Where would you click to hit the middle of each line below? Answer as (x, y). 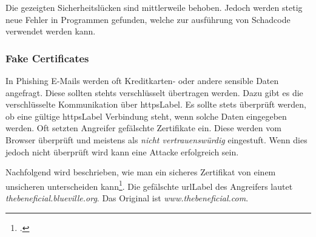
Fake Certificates (47, 58)
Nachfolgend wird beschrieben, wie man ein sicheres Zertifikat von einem (141, 172)
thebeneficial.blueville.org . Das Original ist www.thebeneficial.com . (127, 198)
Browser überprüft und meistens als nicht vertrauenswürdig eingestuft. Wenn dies (156, 139)
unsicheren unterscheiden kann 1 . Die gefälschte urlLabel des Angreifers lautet (149, 185)
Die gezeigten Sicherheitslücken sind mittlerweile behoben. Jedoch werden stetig (154, 7)
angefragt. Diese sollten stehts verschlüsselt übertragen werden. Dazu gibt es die (154, 92)
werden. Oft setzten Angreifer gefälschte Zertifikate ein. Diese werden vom (143, 128)
